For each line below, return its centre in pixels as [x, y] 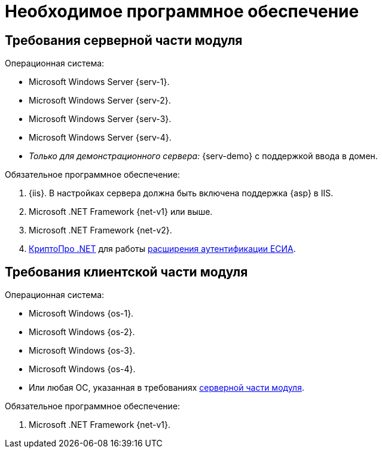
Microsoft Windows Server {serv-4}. [100, 138]
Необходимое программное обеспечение [182, 11]
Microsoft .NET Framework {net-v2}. [100, 230]
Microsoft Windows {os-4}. [82, 369]
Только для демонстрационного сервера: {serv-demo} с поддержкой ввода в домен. [203, 156]
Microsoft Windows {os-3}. [82, 351]
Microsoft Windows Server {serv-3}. [100, 119]
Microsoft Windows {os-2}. [82, 332]
